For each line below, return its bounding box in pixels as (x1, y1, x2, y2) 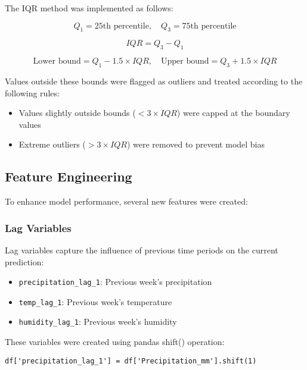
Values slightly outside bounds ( (18, 106, 136, 119)
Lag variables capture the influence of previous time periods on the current (5, 243, 278, 256)
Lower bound (33, 57, 81, 66)
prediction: (5, 255, 44, 268)
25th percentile (94, 21, 149, 30)
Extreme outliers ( (18, 138, 86, 150)
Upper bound (161, 57, 209, 66)
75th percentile (182, 21, 237, 30)
